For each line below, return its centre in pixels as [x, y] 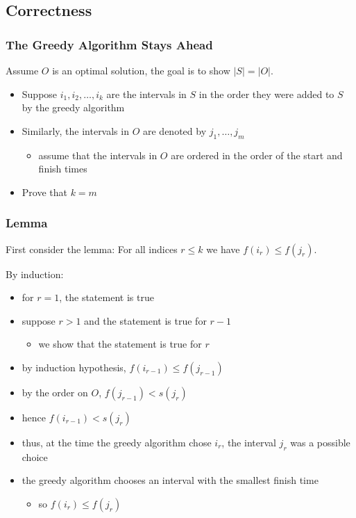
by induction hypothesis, [74, 367]
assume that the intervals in [98, 155]
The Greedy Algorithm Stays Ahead [109, 44]
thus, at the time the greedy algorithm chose [117, 442]
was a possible [320, 442]
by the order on [55, 392]
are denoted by [175, 130]
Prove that [44, 192]
